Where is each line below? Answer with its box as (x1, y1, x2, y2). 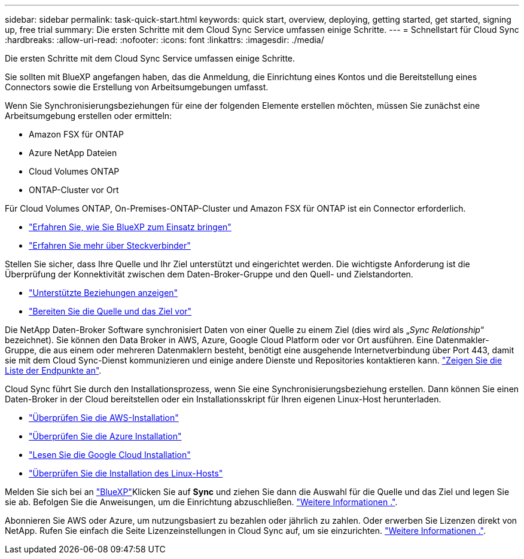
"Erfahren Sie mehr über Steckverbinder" (29, 240, 191, 251)
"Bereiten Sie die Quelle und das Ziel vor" (29, 306, 192, 316)
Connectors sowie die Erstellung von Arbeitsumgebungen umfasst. (5, 82, 269, 92)
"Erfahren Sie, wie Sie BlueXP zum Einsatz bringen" (29, 222, 231, 232)
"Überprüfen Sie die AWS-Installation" (29, 413, 179, 423)
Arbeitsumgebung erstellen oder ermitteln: (5, 111, 172, 121)
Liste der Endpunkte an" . (5, 365, 102, 375)
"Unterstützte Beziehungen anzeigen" (29, 288, 178, 298)
